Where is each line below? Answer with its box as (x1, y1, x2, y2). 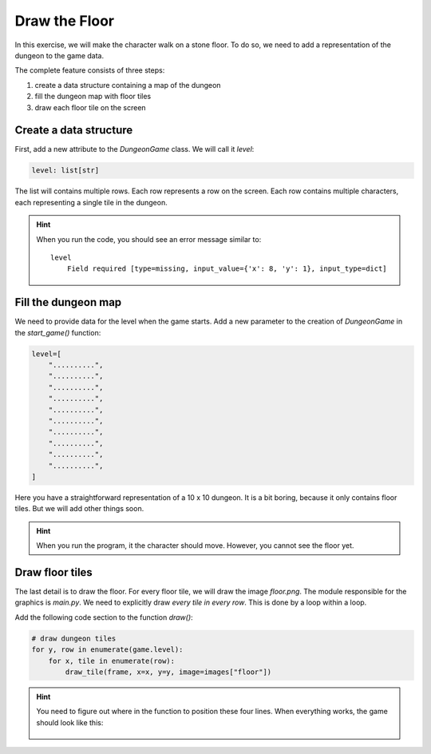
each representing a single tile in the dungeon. (14, 197, 168, 207)
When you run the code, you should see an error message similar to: (36, 234, 262, 244)
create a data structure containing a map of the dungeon (34, 80, 221, 89)
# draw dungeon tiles (31, 633, 117, 643)
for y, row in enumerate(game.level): (31, 645, 184, 654)
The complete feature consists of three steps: (14, 65, 165, 75)
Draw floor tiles (14, 565, 93, 579)
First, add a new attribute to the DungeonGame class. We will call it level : (14, 145, 255, 154)
